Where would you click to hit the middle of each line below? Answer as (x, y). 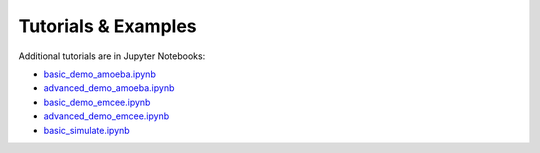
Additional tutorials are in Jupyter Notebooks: (112, 56)
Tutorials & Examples (107, 26)
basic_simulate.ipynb (86, 130)
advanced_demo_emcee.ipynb (106, 116)
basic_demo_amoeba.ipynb (100, 74)
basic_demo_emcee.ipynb (97, 102)
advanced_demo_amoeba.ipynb (109, 88)
